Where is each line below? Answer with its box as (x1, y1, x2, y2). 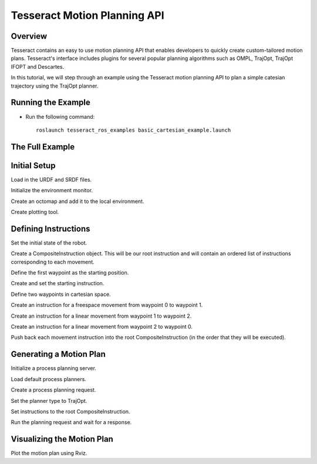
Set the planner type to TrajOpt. (11, 397, 87, 404)
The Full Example (11, 142, 75, 152)
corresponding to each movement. (11, 258, 95, 265)
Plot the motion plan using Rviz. (11, 450, 87, 457)
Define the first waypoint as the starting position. (11, 269, 129, 276)
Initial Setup (11, 161, 56, 171)
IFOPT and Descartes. (11, 63, 65, 70)
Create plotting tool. (11, 209, 59, 216)
